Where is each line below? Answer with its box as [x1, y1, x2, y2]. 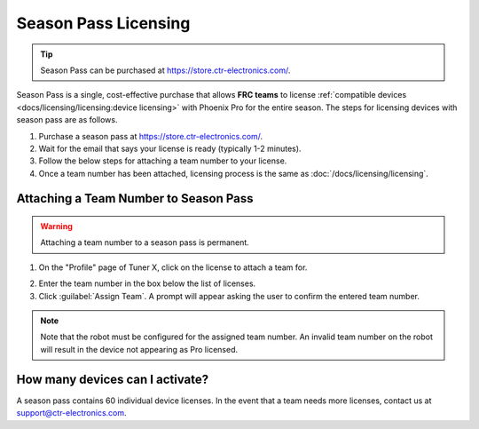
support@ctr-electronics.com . [16, 408, 128, 418]
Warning [40, 221, 73, 232]
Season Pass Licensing [16, 13, 191, 33]
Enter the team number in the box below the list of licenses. [38, 278, 256, 289]
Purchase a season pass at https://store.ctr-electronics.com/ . [38, 131, 263, 141]
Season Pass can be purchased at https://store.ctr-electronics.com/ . [40, 65, 291, 75]
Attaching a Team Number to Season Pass [16, 191, 254, 206]
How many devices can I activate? [16, 371, 208, 386]
